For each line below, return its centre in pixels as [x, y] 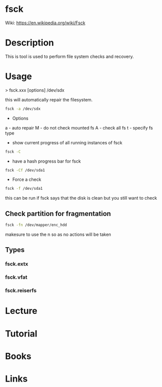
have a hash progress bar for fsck [47, 161]
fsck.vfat [16, 277]
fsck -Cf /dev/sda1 [25, 170]
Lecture [21, 311]
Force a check [27, 179]
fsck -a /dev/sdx [23, 109]
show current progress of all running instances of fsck [67, 142]
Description [30, 43]
